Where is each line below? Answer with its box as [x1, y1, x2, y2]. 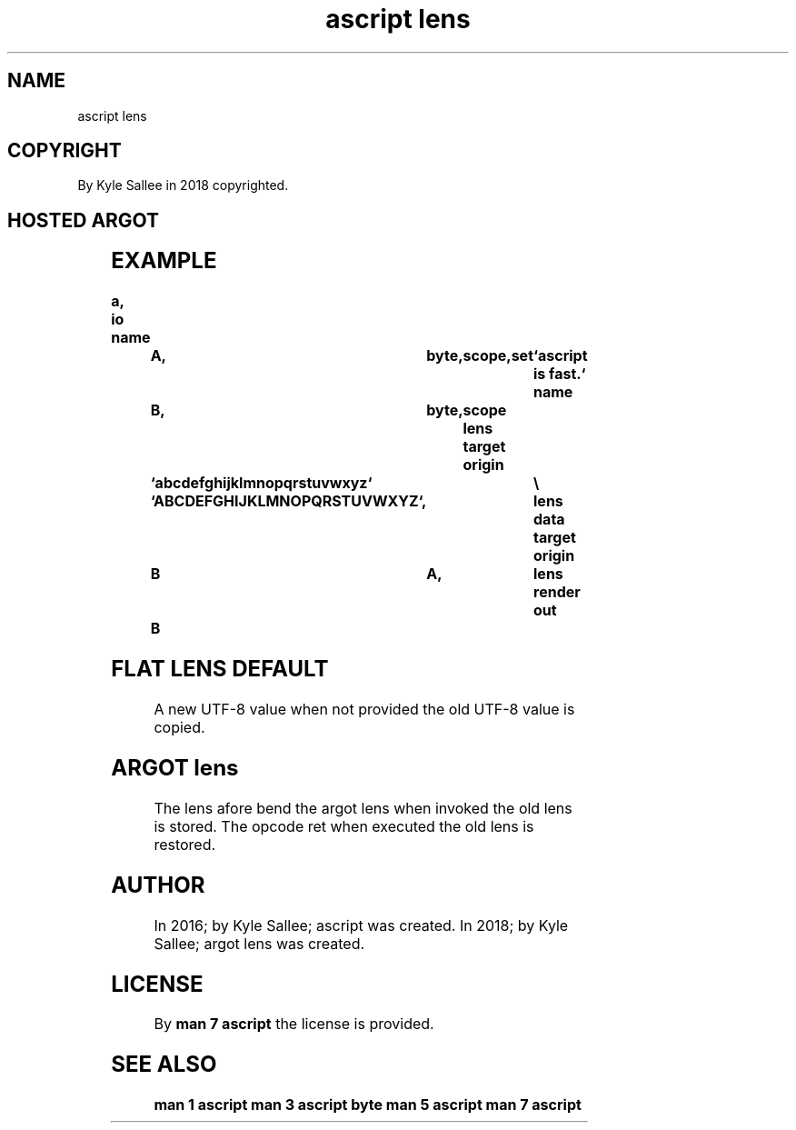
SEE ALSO [111, 1051, 217, 1078]
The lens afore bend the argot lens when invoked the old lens [154, 798, 572, 817]
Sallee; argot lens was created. [154, 934, 365, 953]
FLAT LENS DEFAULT [111, 655, 329, 683]
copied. [154, 718, 205, 736]
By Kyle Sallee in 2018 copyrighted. [77, 177, 289, 194]
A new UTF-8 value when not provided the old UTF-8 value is [154, 700, 575, 718]
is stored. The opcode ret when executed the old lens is [154, 816, 534, 835]
